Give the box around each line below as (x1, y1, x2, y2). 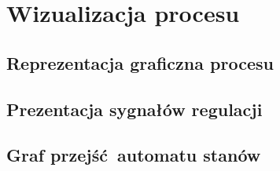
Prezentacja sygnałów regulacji (6, 96, 263, 121)
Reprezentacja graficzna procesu (6, 50, 274, 75)
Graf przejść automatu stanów (6, 143, 261, 167)
